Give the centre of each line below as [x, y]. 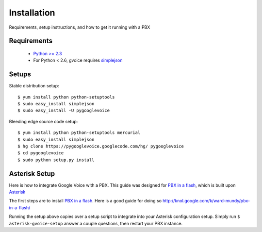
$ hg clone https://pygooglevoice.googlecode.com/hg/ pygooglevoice [101, 146]
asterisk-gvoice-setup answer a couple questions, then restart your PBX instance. [96, 223]
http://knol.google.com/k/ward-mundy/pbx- [206, 201]
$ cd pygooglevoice [41, 153]
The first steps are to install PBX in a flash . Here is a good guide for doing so [85, 201]
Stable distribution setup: [34, 86]
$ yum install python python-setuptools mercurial [79, 133]
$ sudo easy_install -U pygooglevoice [64, 111]
